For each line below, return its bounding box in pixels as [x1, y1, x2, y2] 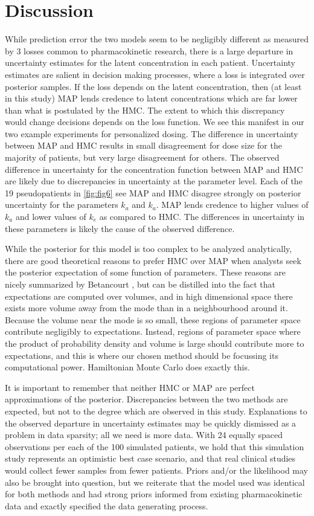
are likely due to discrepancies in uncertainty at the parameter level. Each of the [5, 175, 303, 187]
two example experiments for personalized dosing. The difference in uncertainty [5, 127, 298, 140]
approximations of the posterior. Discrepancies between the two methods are [5, 393, 288, 405]
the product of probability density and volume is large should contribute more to [5, 337, 304, 349]
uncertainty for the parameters [5, 198, 118, 211]
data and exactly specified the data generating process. [5, 499, 208, 512]
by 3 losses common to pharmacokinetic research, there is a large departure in [5, 44, 293, 57]
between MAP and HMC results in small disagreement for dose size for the [5, 139, 282, 152]
